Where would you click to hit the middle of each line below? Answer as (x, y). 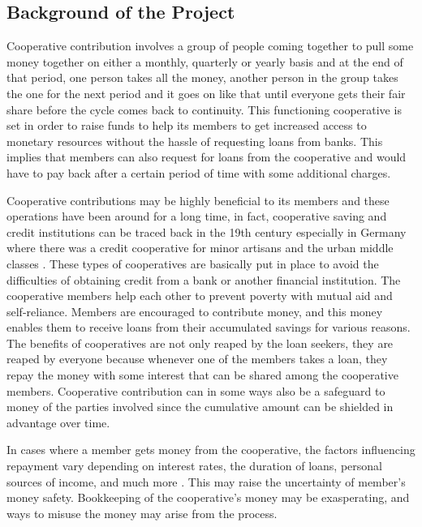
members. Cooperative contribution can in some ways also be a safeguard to (196, 390)
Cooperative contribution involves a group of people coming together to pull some (210, 46)
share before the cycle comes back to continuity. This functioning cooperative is (204, 109)
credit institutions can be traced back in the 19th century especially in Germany (207, 231)
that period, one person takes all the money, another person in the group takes (202, 77)
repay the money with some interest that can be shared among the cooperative (202, 375)
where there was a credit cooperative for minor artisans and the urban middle (200, 248)
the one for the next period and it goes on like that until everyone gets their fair (206, 93)
